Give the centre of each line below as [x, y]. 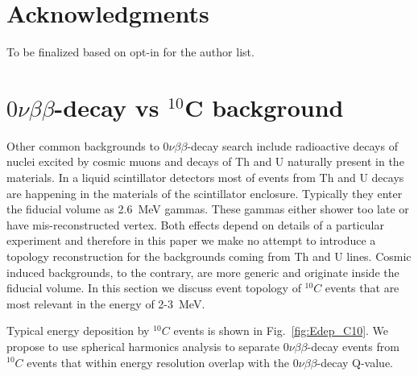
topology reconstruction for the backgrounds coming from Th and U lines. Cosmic [209, 256]
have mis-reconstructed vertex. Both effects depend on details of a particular [195, 224]
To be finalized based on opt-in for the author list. [130, 52]
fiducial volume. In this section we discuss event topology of [154, 288]
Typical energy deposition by [78, 331]
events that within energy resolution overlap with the [158, 362]
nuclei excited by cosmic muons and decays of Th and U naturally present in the [205, 161]
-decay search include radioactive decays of [292, 145]
